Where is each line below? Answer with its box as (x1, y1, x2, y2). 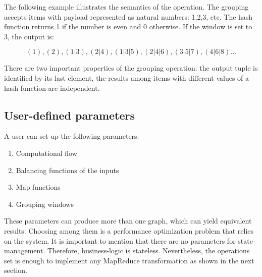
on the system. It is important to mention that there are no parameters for (4, 235, 236, 246)
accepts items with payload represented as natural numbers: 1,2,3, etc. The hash (4, 11, 253, 22)
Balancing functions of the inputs (16, 164, 119, 175)
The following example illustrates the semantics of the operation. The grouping (4, 2, 249, 12)
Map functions (16, 182, 61, 192)
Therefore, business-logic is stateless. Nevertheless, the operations (47, 245, 250, 256)
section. (4, 265, 27, 275)
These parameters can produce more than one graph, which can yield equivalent (4, 215, 252, 226)
